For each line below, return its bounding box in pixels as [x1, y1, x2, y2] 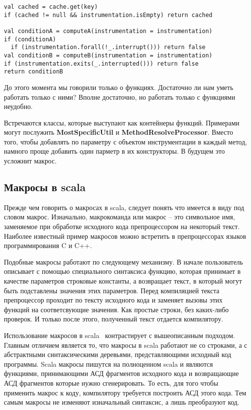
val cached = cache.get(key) [4, 3, 98, 10]
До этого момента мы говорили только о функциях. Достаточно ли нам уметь [4, 82, 234, 92]
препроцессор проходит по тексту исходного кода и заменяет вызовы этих [4, 295, 223, 305]
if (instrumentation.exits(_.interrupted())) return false [4, 60, 199, 67]
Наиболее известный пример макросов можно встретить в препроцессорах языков [4, 231, 246, 241]
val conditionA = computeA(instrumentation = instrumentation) [4, 27, 213, 35]
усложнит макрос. [4, 156, 57, 166]
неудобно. [4, 101, 33, 111]
